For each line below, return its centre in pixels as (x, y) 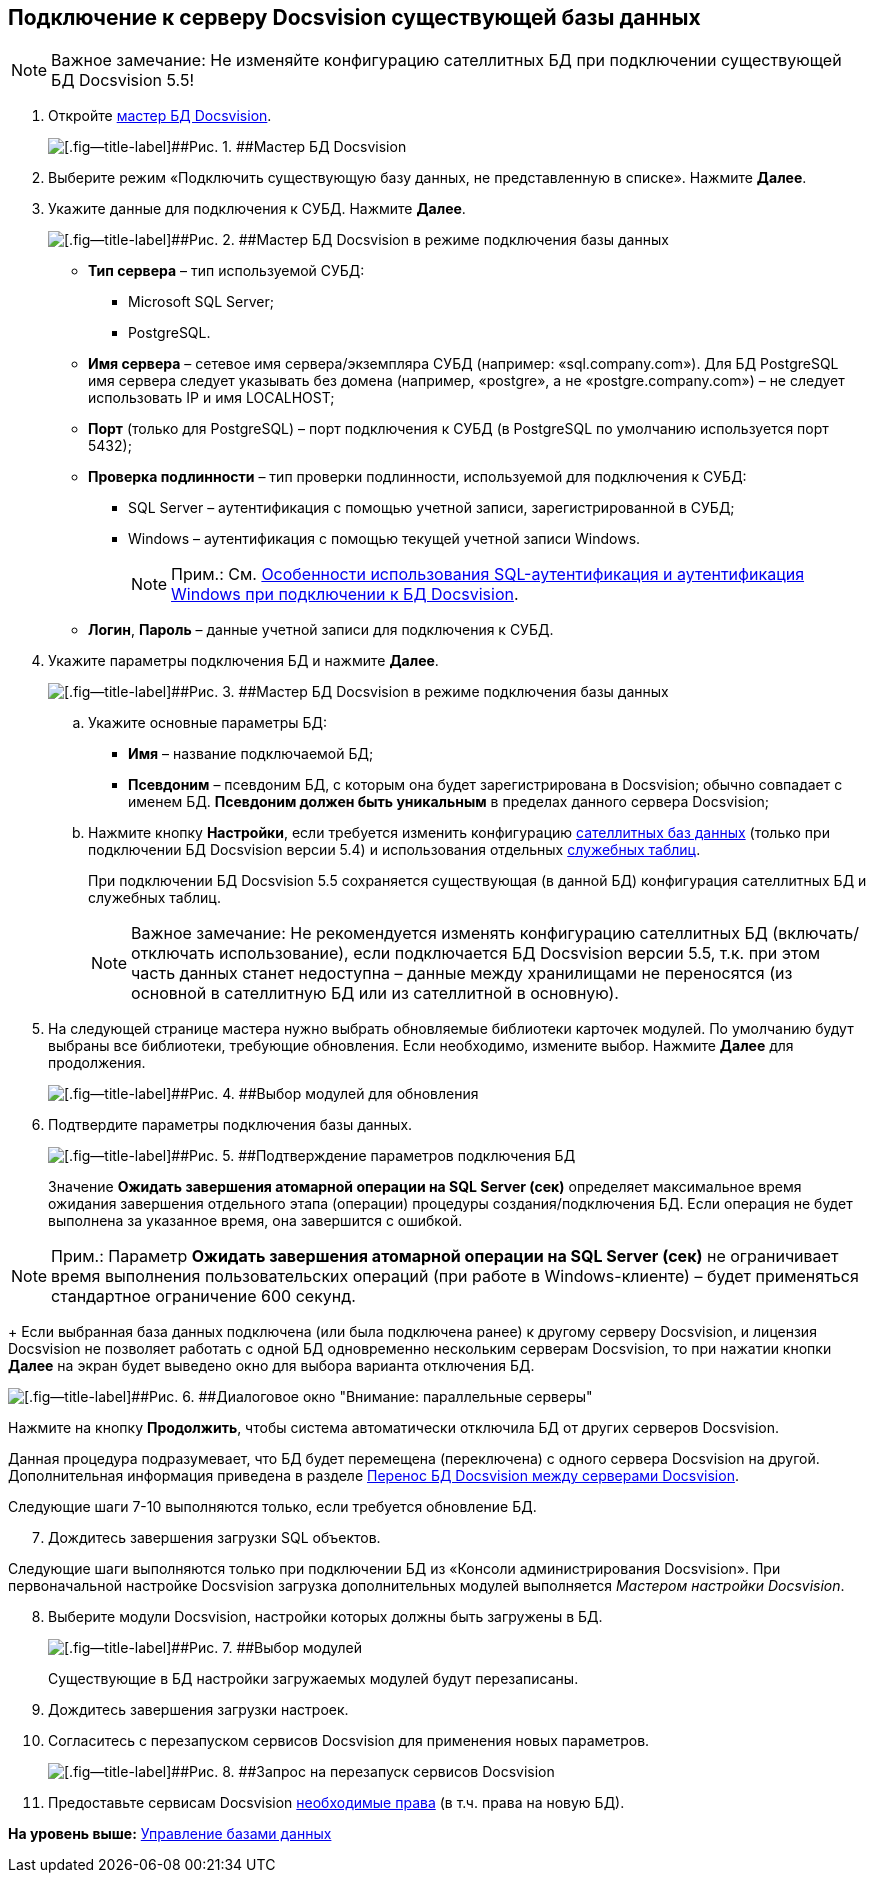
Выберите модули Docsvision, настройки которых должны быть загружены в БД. (325, 1617)
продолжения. (97, 1063)
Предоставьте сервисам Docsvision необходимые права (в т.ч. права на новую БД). (336, 1803)
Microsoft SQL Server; (201, 302)
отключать (173, 953)
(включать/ (816, 933)
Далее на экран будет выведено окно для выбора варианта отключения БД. (271, 1366)
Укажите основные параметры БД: (207, 723)
